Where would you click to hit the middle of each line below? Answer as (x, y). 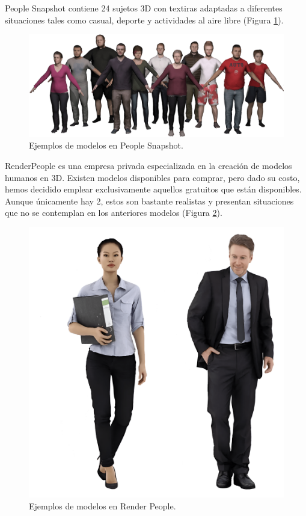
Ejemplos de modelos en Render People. (103, 505)
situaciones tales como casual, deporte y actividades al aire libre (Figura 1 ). (144, 20)
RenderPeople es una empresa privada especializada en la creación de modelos (148, 165)
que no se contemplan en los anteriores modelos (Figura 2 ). (114, 213)
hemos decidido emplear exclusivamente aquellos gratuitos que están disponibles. (153, 189)
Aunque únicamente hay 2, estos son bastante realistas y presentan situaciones (149, 201)
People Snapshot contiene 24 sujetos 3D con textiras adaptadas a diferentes (144, 8)
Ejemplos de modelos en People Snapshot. (106, 145)
